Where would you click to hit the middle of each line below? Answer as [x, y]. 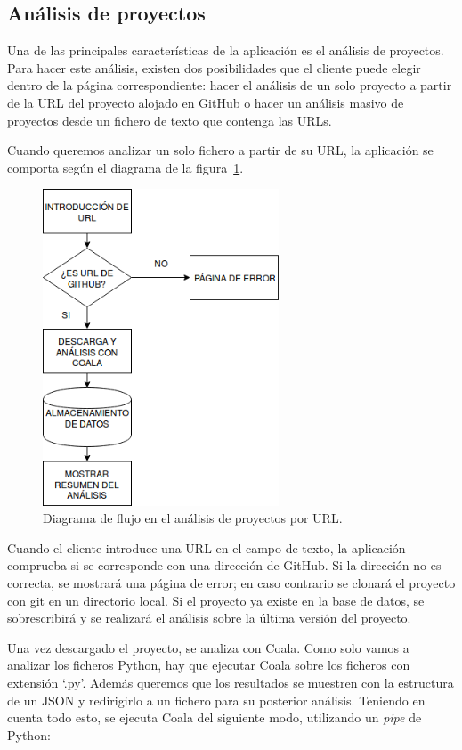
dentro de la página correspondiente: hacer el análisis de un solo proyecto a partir [230, 85]
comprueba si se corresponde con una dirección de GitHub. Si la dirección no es [224, 565]
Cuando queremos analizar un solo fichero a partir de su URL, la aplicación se [220, 150]
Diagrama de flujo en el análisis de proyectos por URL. [193, 518]
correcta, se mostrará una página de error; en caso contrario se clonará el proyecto [231, 582]
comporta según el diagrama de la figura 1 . [126, 167]
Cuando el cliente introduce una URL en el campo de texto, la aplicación [207, 547]
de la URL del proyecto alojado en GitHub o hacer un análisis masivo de [206, 102]
